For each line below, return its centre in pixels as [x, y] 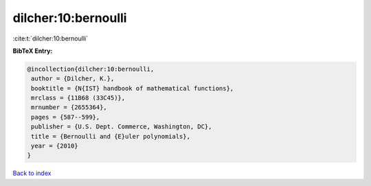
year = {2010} [55, 146]
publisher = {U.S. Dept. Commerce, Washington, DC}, [122, 127]
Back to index [32, 173]
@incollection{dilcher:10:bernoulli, [91, 69]
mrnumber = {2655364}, [69, 107]
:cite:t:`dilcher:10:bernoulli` [50, 38]
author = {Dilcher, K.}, [73, 79]
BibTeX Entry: [33, 51]
